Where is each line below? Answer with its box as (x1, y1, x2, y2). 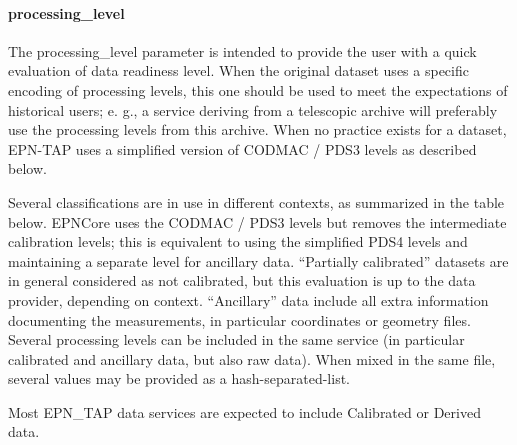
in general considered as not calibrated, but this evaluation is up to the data (8, 270, 476, 291)
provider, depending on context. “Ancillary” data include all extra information (8, 289, 489, 310)
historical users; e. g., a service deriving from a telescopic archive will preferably (8, 99, 498, 120)
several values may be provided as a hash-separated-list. (8, 368, 350, 389)
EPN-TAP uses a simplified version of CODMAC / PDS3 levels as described (8, 138, 477, 159)
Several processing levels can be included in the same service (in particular (8, 329, 465, 350)
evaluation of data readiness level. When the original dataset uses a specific (8, 60, 469, 81)
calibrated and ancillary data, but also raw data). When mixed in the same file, (8, 348, 496, 369)
